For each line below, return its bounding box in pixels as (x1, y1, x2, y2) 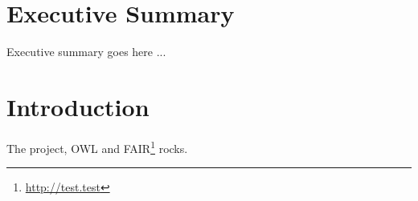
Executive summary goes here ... (6, 43, 166, 60)
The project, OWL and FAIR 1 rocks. (6, 137, 188, 156)
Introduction (6, 90, 150, 123)
